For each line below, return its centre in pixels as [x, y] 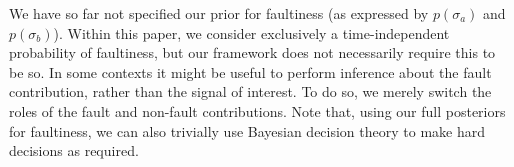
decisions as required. [74, 150]
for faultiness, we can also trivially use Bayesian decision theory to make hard [247, 130]
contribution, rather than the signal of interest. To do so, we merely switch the [250, 91]
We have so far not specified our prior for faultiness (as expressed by [219, 13]
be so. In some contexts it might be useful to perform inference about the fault [250, 71]
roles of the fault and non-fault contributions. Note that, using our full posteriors [257, 110]
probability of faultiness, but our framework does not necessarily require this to [252, 52]
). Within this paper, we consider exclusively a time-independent [251, 32]
